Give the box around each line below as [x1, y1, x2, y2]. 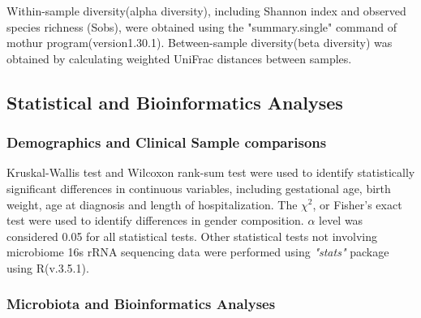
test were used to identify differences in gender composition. [6, 212, 304, 229]
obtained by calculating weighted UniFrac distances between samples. [6, 49, 352, 67]
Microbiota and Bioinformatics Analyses [6, 294, 276, 314]
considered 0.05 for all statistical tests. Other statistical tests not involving [6, 227, 377, 244]
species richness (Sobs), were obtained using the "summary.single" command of [6, 18, 397, 35]
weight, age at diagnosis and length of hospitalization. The [6, 196, 298, 213]
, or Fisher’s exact [312, 196, 402, 213]
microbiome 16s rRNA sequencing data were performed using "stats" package [6, 243, 389, 260]
